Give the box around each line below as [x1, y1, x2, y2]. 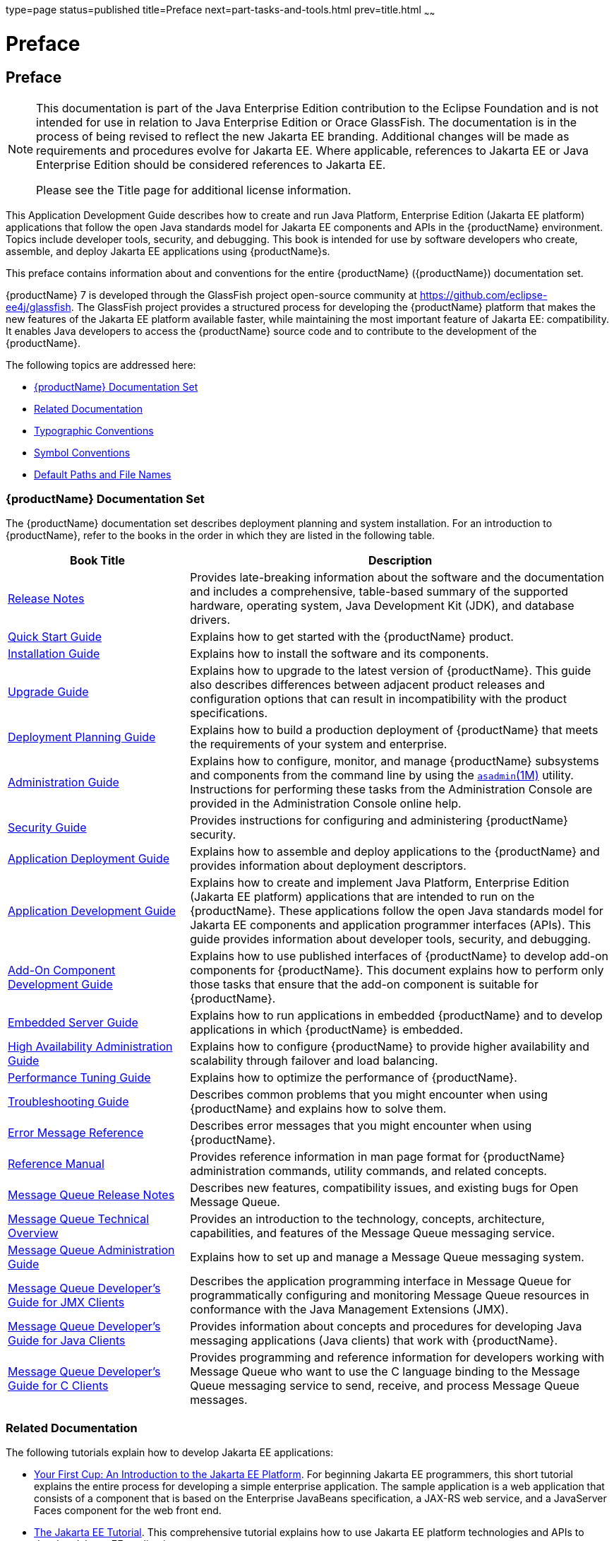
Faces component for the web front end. [34, 1504, 222, 1517]
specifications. [190, 706, 268, 721]
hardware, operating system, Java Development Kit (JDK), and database [190, 598, 574, 613]
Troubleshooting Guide [8, 1094, 129, 1109]
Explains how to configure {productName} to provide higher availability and [190, 1039, 590, 1054]
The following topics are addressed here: [6, 358, 196, 371]
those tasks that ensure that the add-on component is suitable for [190, 977, 538, 992]
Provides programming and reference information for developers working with [190, 1350, 605, 1365]
